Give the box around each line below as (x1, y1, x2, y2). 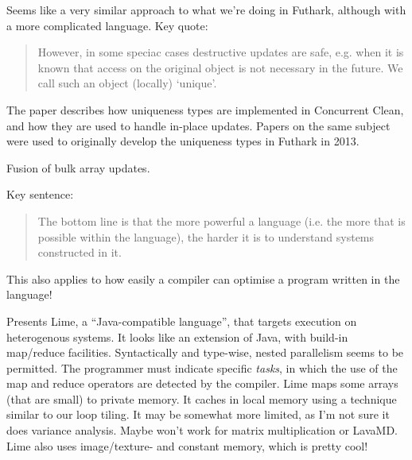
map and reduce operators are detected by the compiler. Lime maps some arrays (6, 375, 398, 392)
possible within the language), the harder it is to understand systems (37, 228, 375, 245)
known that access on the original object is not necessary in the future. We (37, 59, 403, 75)
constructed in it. (37, 244, 122, 261)
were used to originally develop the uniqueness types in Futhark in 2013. (6, 133, 360, 149)
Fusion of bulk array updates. (6, 159, 150, 176)
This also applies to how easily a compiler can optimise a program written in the (6, 270, 400, 287)
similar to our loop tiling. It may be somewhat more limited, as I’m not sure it (6, 406, 390, 423)
